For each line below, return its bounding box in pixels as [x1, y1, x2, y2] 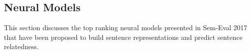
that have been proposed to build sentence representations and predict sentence [4, 32, 243, 42]
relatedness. [4, 41, 39, 52]
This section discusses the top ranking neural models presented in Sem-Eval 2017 [4, 22, 248, 33]
